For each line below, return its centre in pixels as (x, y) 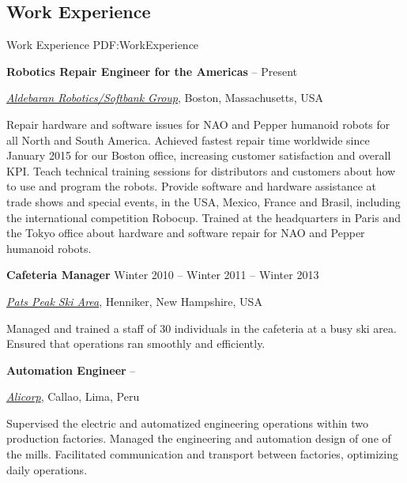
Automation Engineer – (71, 370)
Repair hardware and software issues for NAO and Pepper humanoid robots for (198, 124)
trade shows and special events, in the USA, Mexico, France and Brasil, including (203, 201)
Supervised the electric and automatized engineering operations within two (188, 423)
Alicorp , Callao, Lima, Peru (73, 396)
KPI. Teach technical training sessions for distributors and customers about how (201, 170)
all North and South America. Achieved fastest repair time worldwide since (188, 140)
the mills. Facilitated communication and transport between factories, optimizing (203, 454)
